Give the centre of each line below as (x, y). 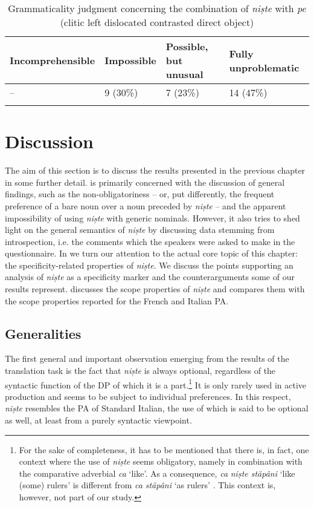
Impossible (130, 60)
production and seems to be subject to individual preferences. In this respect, (148, 396)
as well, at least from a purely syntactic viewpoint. (98, 420)
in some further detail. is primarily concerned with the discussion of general (145, 182)
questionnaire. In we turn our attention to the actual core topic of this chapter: (151, 253)
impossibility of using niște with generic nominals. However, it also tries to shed (152, 218)
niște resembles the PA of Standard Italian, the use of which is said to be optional (157, 408)
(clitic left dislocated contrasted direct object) (157, 22)
